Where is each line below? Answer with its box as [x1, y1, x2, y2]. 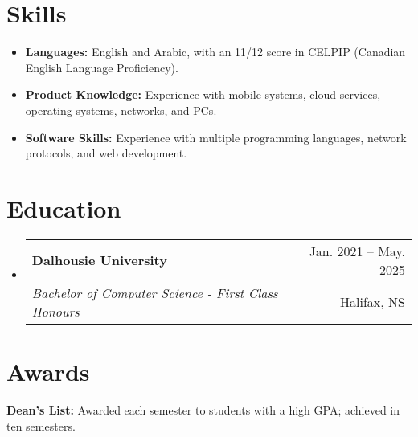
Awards [6, 355, 90, 387]
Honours [31, 301, 80, 321]
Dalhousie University [31, 251, 167, 270]
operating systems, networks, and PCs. [25, 101, 217, 118]
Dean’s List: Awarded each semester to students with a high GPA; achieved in [6, 401, 400, 418]
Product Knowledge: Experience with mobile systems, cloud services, [25, 86, 381, 103]
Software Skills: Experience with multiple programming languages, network [25, 129, 407, 145]
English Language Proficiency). [25, 59, 178, 76]
